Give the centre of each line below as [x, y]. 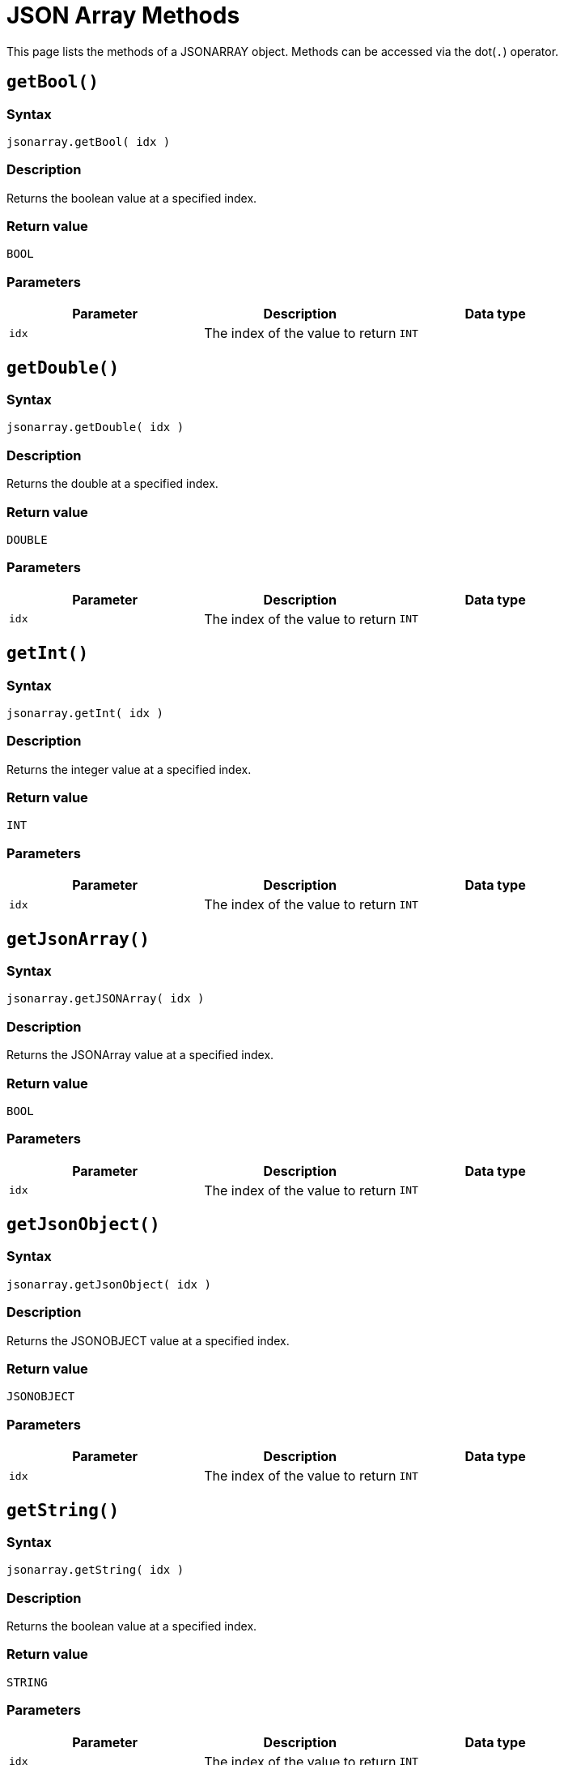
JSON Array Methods [123, 15]
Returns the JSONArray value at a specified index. [140, 1055]
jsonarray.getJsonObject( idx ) [109, 1284]
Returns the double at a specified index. [112, 484]
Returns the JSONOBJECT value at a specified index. [148, 1340]
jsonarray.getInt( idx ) [85, 713]
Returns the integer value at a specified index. [129, 769]
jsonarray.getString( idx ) [95, 1570]
